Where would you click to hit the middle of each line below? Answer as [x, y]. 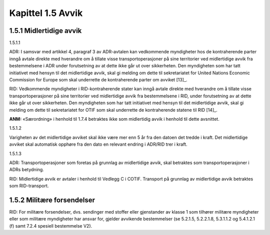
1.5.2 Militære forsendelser [52, 200]
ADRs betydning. [27, 170]
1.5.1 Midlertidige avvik [45, 31]
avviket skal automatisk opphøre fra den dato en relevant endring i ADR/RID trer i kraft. [98, 144]
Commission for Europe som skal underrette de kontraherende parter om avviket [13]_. [98, 80]
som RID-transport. [29, 186]
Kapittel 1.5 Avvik [46, 13]
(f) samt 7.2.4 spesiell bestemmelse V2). [51, 226]
